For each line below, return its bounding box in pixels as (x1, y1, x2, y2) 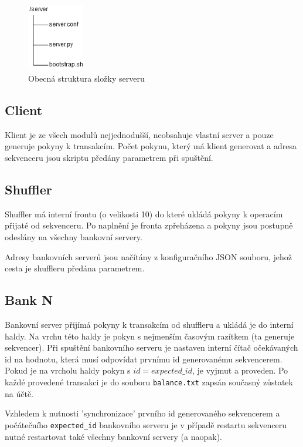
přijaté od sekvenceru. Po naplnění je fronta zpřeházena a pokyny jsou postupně (5, 219, 293, 231)
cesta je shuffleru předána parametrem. (5, 262, 145, 274)
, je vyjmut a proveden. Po (192, 364, 288, 377)
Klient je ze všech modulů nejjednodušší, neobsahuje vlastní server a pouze (5, 128, 274, 140)
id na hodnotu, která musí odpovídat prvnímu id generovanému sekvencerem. (5, 352, 282, 365)
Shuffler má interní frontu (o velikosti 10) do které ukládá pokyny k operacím (5, 207, 283, 220)
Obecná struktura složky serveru (28, 72, 145, 85)
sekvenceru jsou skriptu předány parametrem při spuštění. (5, 152, 213, 164)
